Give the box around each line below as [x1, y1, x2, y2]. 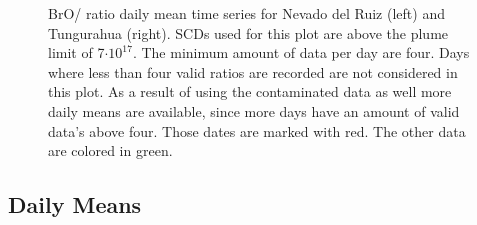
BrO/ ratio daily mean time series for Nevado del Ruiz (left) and [48, 3, 445, 23]
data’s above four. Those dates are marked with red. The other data [48, 120, 466, 141]
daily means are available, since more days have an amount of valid [48, 100, 460, 121]
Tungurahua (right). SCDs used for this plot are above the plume [48, 22, 449, 43]
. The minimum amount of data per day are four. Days [132, 42, 470, 63]
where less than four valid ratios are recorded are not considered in [48, 61, 458, 82]
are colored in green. [48, 140, 173, 161]
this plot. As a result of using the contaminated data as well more [48, 81, 452, 102]
